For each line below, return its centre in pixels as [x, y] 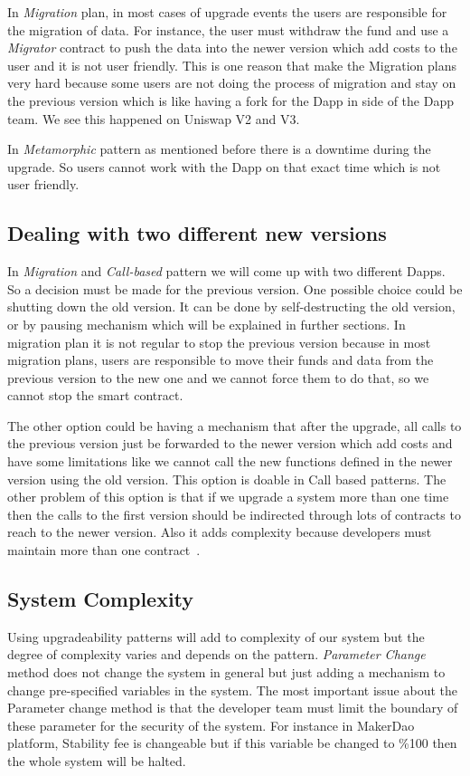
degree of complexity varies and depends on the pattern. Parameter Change [216, 654]
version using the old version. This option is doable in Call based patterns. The [227, 479]
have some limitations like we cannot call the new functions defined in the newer [230, 461]
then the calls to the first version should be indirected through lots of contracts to [234, 514]
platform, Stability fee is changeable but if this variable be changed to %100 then [232, 743]
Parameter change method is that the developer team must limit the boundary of [233, 708]
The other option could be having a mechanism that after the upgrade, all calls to [235, 425]
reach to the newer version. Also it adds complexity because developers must [220, 532]
